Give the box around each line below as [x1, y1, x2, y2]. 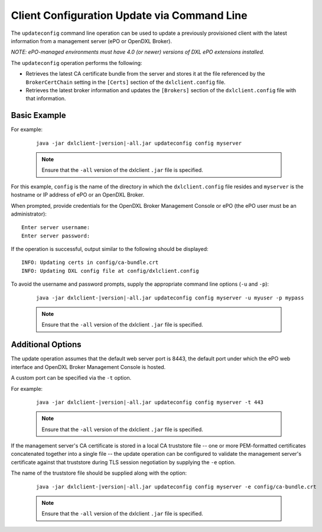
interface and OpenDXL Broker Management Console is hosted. [11, 363, 166, 370]
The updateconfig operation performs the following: [11, 59, 142, 66]
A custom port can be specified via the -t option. [11, 374, 132, 381]
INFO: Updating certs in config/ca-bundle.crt [21, 259, 159, 266]
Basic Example [11, 110, 66, 120]
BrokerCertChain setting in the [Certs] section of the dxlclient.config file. [25, 79, 226, 86]
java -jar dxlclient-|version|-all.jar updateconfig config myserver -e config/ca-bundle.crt [36, 483, 317, 490]
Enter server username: [21, 224, 90, 231]
